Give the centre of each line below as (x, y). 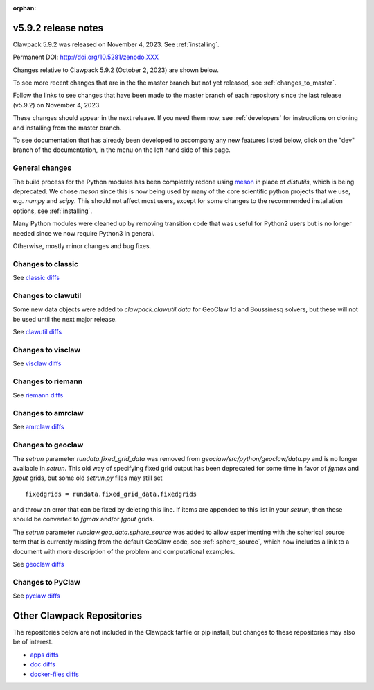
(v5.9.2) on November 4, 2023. (57, 105)
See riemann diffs (38, 395)
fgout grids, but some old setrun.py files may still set (88, 478)
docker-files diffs (54, 674)
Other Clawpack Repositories (78, 616)
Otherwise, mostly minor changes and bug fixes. (82, 245)
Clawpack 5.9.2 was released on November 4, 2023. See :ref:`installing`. (116, 44)
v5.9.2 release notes (58, 28)
